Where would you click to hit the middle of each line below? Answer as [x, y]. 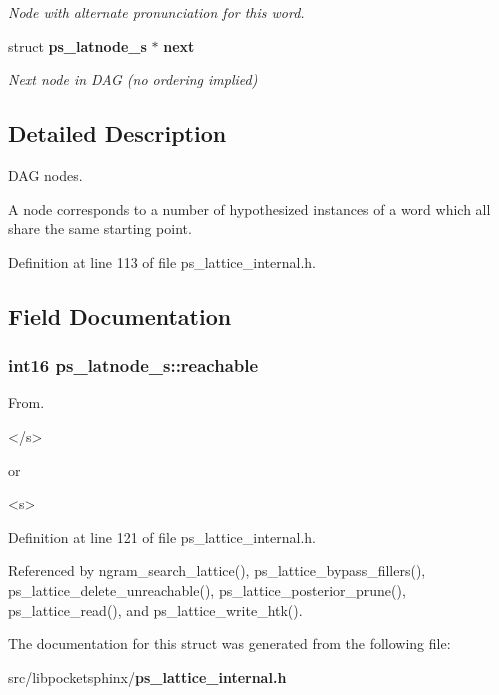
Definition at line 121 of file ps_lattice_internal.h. [162, 536]
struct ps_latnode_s [77, 45]
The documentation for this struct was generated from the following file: [229, 643]
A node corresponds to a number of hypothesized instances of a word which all [249, 208]
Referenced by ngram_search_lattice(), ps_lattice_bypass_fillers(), [217, 570]
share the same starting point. [100, 228]
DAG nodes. [45, 174]
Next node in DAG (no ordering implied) [133, 79]
